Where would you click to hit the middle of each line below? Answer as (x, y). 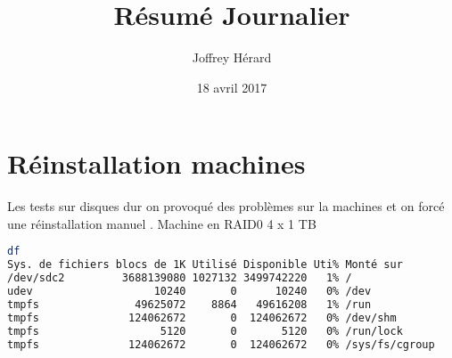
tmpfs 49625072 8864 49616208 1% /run (189, 304)
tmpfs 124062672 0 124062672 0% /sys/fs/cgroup (221, 344)
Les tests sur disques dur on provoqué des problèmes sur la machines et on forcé (226, 206)
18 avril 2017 (232, 87)
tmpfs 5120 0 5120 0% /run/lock (205, 331)
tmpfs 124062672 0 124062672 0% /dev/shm (202, 317)
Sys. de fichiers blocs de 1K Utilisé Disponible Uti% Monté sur (205, 265)
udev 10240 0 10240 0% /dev (189, 292)
